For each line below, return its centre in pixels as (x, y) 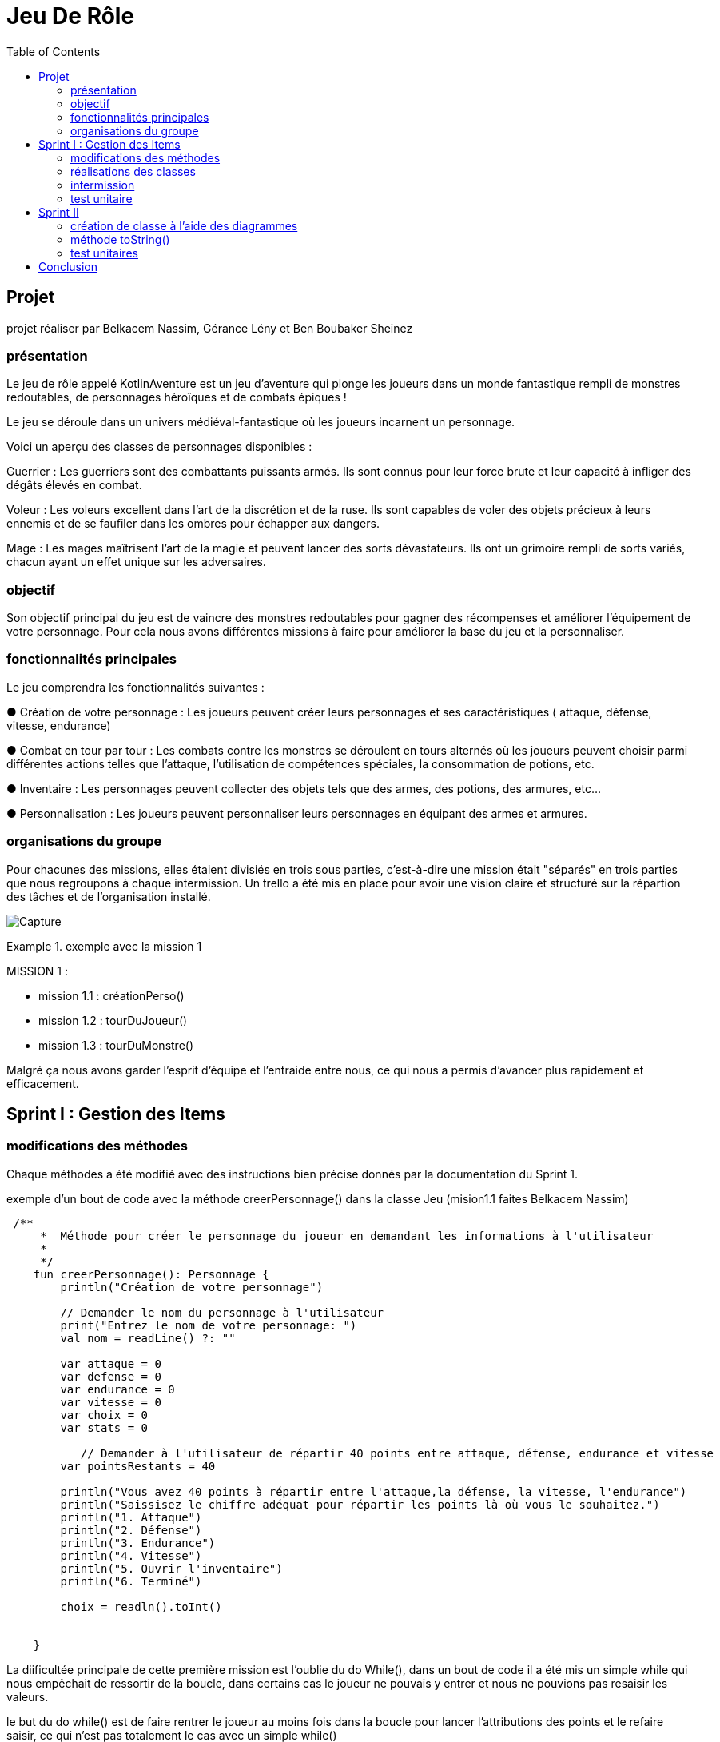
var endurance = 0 (117, 1389)
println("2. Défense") (131, 1530)
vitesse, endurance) (59, 725)
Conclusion (68, 266)
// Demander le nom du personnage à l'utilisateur (222, 1312)
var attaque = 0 (111, 1363)
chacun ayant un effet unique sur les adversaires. (136, 562)
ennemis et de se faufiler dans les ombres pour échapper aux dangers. (193, 524)
